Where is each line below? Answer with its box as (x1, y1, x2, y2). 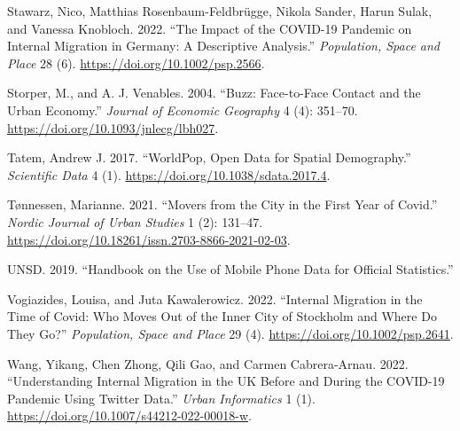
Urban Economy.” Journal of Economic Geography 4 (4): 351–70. (7, 100, 358, 119)
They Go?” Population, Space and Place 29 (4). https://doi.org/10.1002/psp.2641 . (7, 324, 454, 342)
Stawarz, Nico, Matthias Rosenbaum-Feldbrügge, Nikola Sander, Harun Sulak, (7, 2, 433, 20)
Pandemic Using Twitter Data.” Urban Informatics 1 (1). (7, 388, 316, 407)
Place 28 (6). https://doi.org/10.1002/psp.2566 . (7, 53, 265, 72)
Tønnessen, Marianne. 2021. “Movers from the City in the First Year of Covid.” (7, 195, 438, 214)
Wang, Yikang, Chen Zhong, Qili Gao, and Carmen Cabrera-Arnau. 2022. (7, 354, 409, 372)
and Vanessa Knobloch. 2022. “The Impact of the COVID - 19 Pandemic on (7, 19, 412, 37)
